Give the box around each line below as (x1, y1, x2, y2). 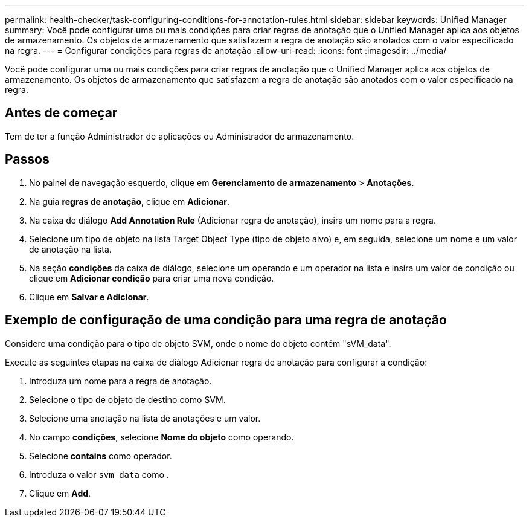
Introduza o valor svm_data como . (29, 469, 169, 480)
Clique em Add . (29, 488, 91, 498)
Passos (5, 152, 50, 167)
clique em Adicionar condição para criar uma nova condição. (29, 272, 274, 283)
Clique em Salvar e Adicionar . (29, 291, 149, 302)
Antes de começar (5, 105, 118, 121)
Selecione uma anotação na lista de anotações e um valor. (29, 413, 261, 424)
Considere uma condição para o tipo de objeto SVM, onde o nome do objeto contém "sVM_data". (5, 338, 391, 349)
